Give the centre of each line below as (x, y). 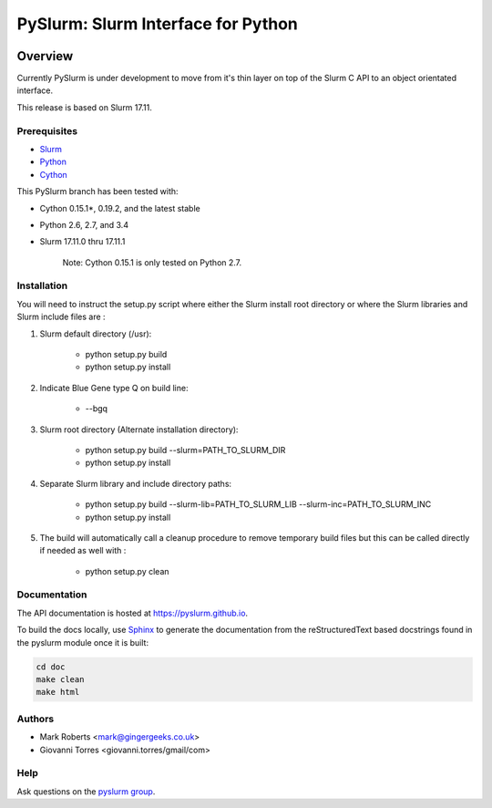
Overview (45, 56)
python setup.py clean (127, 571)
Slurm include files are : (61, 317)
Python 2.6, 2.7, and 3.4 (84, 224)
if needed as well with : (83, 551)
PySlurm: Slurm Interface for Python (157, 24)
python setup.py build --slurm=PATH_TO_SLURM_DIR (185, 450)
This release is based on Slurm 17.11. (84, 107)
